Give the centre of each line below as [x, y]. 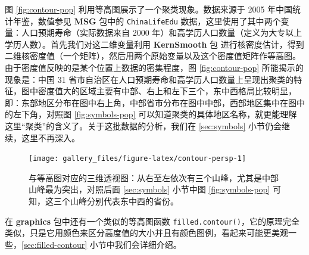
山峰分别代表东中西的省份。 [124, 201]
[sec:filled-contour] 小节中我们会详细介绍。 [102, 244]
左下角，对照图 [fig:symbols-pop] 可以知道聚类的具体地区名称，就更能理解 [155, 114]
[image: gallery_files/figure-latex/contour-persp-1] [138, 159]
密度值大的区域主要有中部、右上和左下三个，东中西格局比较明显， [167, 91]
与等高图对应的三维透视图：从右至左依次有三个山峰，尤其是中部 [154, 177]
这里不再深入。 [50, 137]
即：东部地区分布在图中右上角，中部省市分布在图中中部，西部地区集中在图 [151, 102]
